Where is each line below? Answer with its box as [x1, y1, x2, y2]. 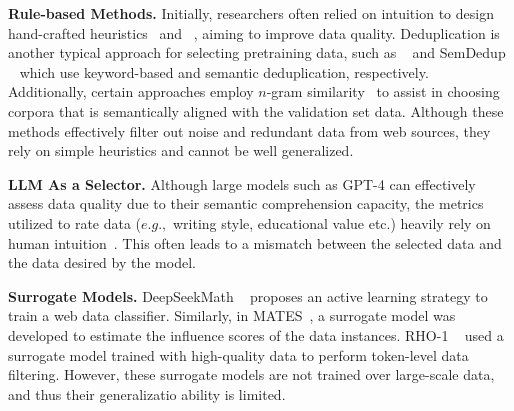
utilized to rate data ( [8, 212, 142, 233]
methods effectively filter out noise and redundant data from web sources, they [8, 120, 491, 141]
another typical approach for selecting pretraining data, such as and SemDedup [8, 42, 506, 63]
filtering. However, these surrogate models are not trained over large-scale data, [8, 364, 495, 385]
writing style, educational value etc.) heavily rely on [172, 212, 491, 233]
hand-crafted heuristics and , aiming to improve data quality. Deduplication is [8, 22, 500, 43]
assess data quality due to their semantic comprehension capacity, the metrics [8, 193, 484, 214]
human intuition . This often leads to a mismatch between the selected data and [8, 232, 502, 253]
